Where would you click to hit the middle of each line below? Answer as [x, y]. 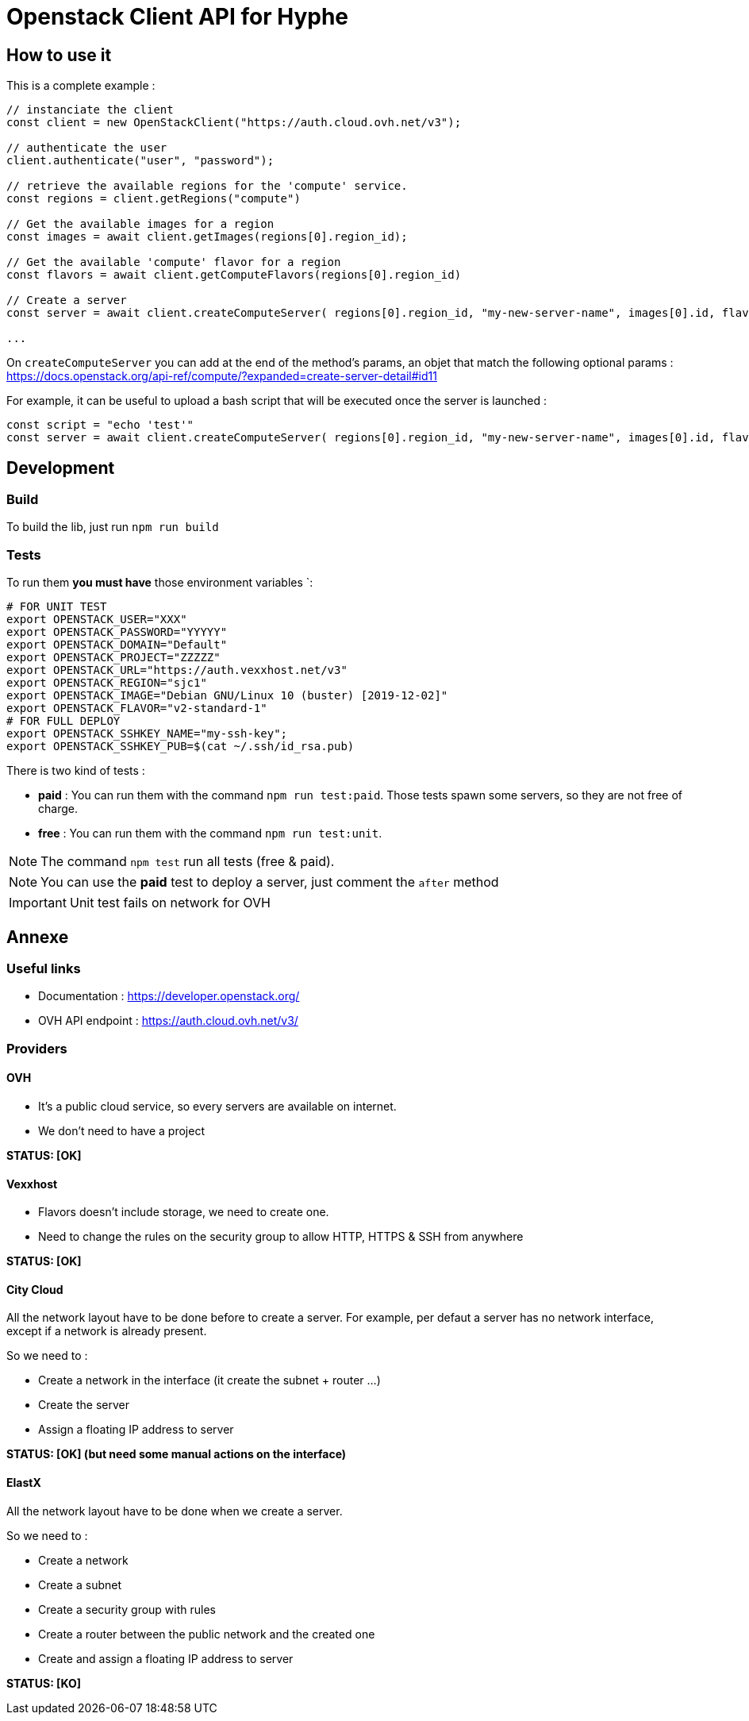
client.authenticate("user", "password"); [140, 161]
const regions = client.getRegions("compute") [154, 199]
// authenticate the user [87, 148]
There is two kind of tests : [76, 771]
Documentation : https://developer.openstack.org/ [169, 996]
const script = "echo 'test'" [100, 425]
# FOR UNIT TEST [57, 607]
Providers [37, 1048]
